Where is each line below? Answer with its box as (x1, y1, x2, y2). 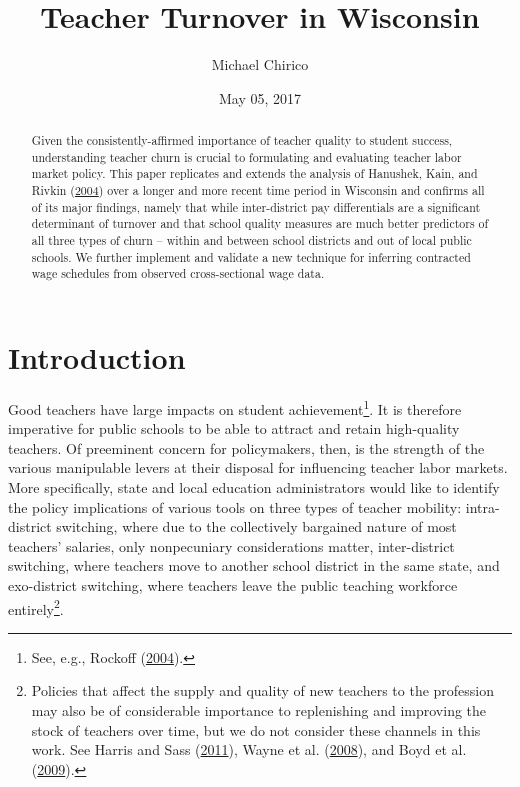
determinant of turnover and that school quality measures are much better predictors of (31, 215, 489, 232)
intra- (465, 496, 500, 517)
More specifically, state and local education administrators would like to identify (8, 476, 500, 497)
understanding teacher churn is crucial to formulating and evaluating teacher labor (31, 148, 462, 165)
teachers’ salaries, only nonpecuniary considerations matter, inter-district (8, 535, 455, 556)
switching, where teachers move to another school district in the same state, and (8, 555, 500, 576)
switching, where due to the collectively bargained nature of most (56, 516, 457, 537)
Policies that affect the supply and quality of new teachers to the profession (31, 680, 495, 701)
